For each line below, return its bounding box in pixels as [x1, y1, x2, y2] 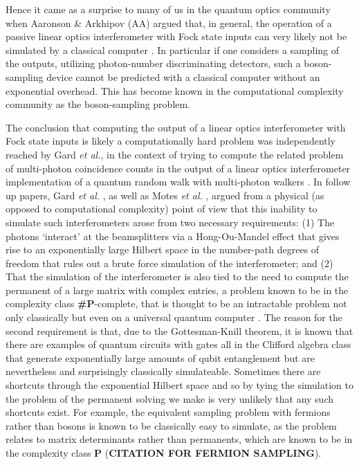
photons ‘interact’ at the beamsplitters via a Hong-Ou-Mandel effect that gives [6, 228, 340, 243]
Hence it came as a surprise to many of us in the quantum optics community [6, 2, 331, 16]
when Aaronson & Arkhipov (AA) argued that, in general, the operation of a [6, 15, 332, 30]
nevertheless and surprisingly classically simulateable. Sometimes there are [6, 364, 321, 379]
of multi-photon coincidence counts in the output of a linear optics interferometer [6, 161, 351, 175]
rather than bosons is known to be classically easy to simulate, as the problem [6, 418, 337, 432]
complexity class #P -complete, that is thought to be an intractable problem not [6, 296, 347, 311]
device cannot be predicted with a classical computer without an [46, 69, 320, 84]
